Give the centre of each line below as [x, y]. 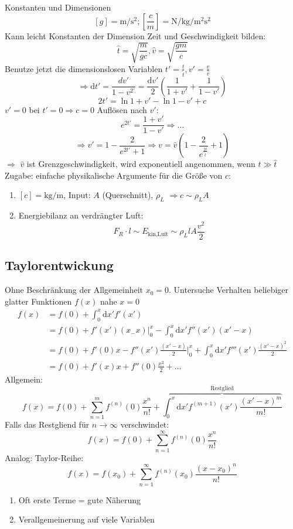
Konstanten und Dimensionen [58, 7]
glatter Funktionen [38, 301]
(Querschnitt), [128, 195]
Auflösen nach [122, 109]
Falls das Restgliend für [47, 424]
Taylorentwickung [59, 265]
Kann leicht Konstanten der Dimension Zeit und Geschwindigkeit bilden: [135, 35]
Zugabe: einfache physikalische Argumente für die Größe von [114, 175]
